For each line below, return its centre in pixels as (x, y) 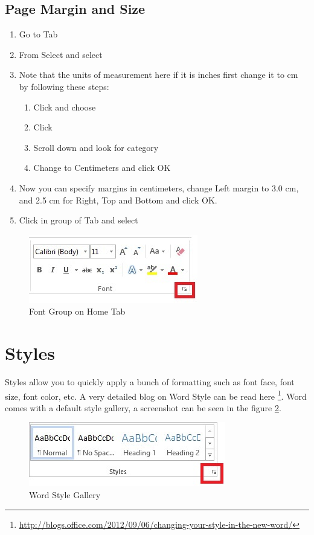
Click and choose (65, 107)
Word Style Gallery (65, 495)
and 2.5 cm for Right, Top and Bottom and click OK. (118, 200)
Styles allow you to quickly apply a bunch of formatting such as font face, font (150, 382)
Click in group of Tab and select (78, 220)
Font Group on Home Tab (77, 311)
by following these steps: (64, 86)
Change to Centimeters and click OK (102, 168)
